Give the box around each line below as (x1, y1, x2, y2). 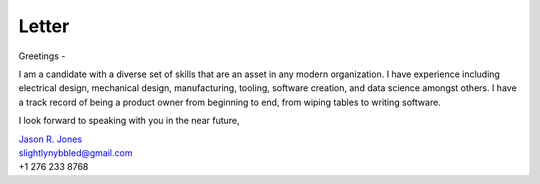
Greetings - (18, 50, 66, 62)
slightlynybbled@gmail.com (18, 146, 133, 159)
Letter (18, 15, 70, 37)
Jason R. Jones (18, 133, 83, 145)
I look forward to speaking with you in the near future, (18, 115, 240, 127)
